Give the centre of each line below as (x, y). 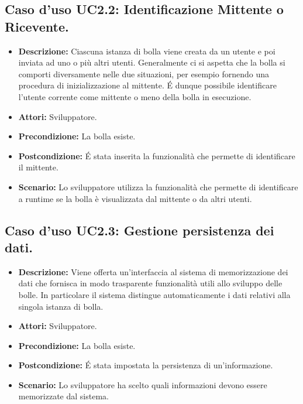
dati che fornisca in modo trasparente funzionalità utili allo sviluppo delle (150, 283)
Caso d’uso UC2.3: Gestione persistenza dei (140, 230)
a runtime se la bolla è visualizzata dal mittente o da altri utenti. (135, 198)
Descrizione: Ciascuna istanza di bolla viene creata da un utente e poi (147, 51)
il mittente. (38, 167)
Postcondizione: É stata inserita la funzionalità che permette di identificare (157, 155)
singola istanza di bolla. (61, 306)
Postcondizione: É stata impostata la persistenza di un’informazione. (146, 365)
